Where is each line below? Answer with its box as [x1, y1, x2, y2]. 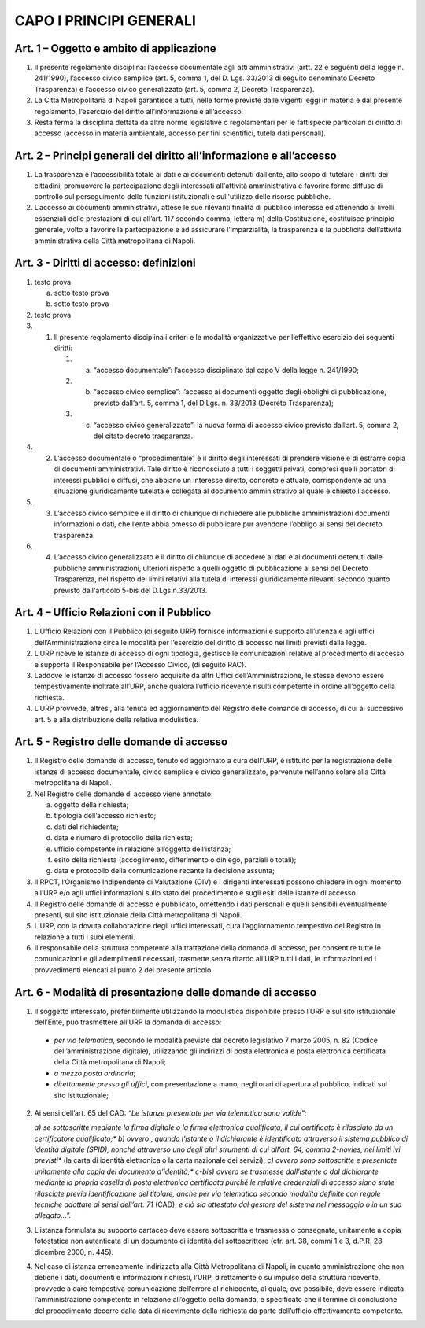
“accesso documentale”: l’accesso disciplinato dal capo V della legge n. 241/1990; [93, 365, 360, 374]
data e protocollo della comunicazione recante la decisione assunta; [54, 866, 275, 876]
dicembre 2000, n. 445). [34, 1247, 114, 1256]
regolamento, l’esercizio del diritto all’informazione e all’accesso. [34, 106, 244, 116]
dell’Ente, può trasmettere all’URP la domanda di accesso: [34, 1017, 222, 1027]
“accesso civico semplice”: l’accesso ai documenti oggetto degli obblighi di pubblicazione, [93, 387, 387, 397]
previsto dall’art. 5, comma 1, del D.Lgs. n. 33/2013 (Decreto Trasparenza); [93, 398, 334, 408]
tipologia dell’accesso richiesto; [54, 811, 157, 821]
